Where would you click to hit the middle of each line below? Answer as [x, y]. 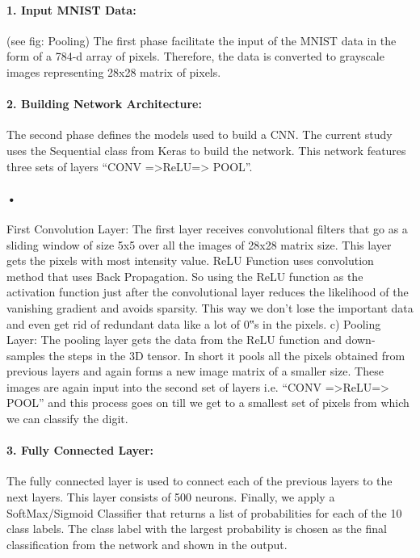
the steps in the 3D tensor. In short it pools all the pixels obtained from [227, 355]
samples [26, 355]
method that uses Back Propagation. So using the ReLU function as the [185, 276]
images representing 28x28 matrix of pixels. [114, 71]
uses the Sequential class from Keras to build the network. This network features [206, 150]
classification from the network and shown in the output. [147, 544]
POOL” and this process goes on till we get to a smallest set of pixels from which [208, 403]
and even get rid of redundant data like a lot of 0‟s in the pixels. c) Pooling [194, 323]
